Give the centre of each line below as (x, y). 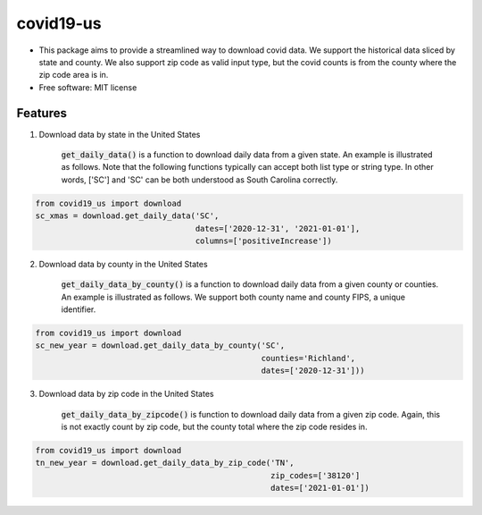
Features (42, 113)
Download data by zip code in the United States (126, 394)
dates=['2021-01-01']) (320, 488)
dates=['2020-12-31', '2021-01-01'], (278, 228)
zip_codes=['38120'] (316, 475)
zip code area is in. (74, 75)
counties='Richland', (308, 358)
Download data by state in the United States (120, 134)
